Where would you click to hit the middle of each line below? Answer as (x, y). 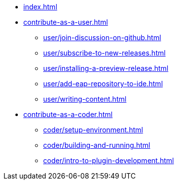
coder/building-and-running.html (97, 145)
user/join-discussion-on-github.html (102, 37)
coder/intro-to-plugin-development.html (109, 160)
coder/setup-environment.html (93, 130)
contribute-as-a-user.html (66, 22)
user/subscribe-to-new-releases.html (104, 53)
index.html (40, 7)
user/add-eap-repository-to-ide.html (103, 84)
